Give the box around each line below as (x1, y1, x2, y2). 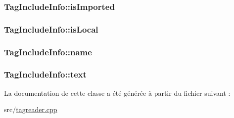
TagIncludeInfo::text (4, 68, 87, 80)
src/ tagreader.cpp (4, 104, 57, 115)
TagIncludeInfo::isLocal (4, 23, 98, 35)
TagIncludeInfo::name (4, 45, 92, 58)
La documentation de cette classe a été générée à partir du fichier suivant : (4, 87, 231, 98)
